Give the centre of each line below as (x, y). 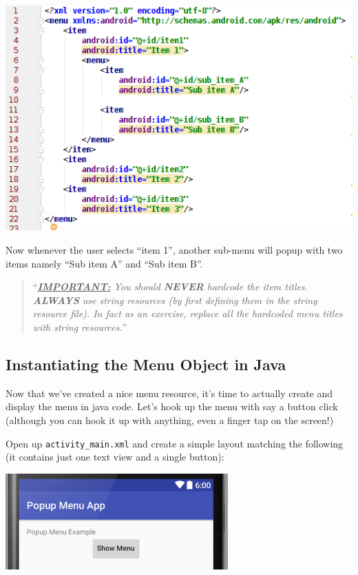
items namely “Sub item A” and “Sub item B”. (104, 263)
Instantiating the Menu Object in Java (146, 364)
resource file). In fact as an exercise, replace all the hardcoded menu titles (188, 313)
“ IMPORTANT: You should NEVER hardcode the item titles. (170, 286)
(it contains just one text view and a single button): (115, 457)
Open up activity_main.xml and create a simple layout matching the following (175, 443)
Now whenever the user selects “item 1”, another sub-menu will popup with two (174, 249)
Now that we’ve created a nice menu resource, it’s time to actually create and (169, 393)
